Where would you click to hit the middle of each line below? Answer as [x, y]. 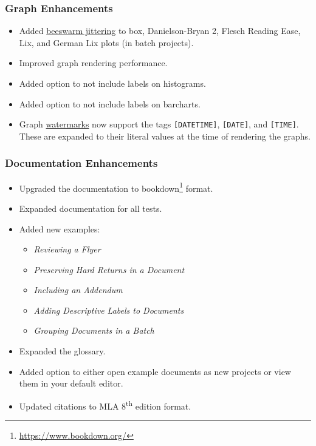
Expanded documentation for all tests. [91, 208]
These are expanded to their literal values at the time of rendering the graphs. [165, 136]
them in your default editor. [71, 383]
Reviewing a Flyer [67, 249]
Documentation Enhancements [81, 163]
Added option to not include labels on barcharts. [110, 103]
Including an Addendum [78, 290]
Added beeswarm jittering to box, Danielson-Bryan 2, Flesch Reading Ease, [160, 31]
